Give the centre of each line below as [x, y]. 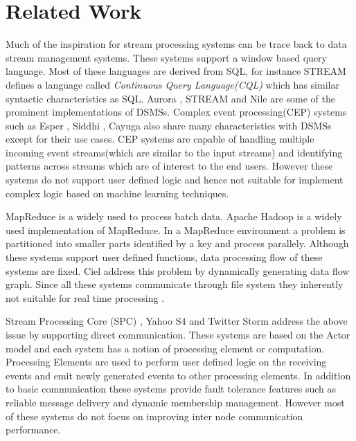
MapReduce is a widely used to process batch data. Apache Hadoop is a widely [174, 216]
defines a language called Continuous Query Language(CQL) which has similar [172, 84]
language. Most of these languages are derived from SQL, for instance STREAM [176, 71]
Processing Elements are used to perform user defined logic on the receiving [166, 362]
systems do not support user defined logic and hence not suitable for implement [175, 180]
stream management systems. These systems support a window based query [166, 57]
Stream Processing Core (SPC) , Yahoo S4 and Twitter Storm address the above [177, 321]
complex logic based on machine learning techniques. [117, 193]
